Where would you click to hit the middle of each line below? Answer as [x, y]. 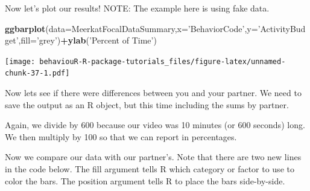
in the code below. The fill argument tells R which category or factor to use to [150, 169]
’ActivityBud [282, 28]
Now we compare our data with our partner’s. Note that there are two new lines [153, 157]
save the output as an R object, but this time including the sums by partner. [147, 104]
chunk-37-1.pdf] [37, 73]
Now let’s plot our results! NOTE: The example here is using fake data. [137, 8]
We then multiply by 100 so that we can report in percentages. [121, 136]
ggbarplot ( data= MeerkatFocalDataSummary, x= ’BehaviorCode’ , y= [131, 28]
